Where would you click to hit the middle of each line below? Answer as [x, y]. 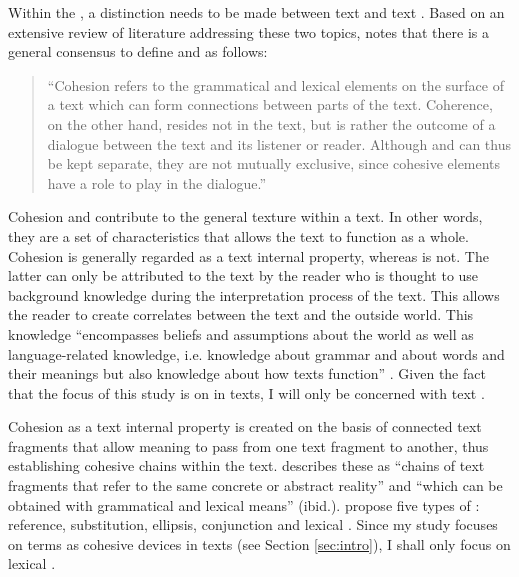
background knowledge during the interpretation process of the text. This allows [254, 294]
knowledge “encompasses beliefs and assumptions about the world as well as [241, 333]
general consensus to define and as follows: [138, 51]
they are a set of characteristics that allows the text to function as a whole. [238, 235]
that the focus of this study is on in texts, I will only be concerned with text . [246, 392]
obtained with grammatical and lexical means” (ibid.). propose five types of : [244, 504]
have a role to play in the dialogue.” [156, 182]
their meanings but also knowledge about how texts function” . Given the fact [247, 373]
